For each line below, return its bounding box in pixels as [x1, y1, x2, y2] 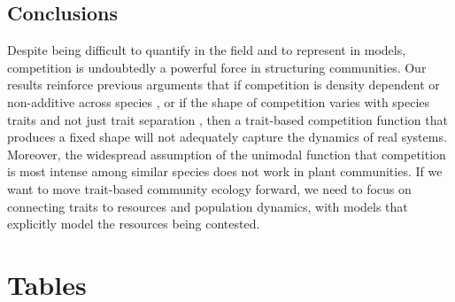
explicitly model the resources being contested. [7, 214, 260, 233]
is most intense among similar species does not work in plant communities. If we [7, 162, 443, 181]
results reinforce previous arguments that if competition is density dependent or [7, 75, 440, 94]
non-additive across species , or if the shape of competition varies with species [7, 92, 430, 111]
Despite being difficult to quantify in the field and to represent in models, [7, 41, 406, 59]
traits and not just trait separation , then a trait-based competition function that [7, 110, 448, 128]
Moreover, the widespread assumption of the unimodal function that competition [7, 144, 446, 163]
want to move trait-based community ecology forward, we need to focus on [7, 179, 412, 197]
